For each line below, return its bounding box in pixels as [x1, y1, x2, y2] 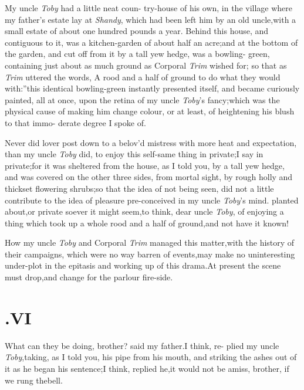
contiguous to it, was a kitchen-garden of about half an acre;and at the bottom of [5, 36, 298, 48]
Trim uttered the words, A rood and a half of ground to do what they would [5, 70, 281, 83]
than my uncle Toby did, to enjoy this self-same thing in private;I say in [5, 148, 264, 160]
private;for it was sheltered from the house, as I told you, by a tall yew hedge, [5, 159, 285, 171]
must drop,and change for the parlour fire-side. [5, 271, 173, 283]
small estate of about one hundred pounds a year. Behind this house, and [5, 25, 269, 37]
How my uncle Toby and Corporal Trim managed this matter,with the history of [5, 236, 295, 249]
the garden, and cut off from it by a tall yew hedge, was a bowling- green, [5, 48, 270, 60]
